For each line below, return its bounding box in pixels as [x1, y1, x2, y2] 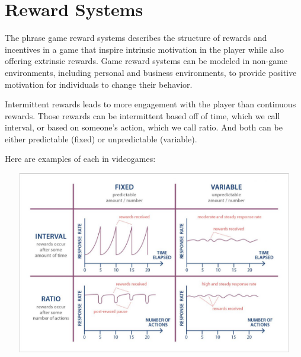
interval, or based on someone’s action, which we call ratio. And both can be [5, 121, 283, 133]
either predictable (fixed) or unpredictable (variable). [5, 132, 197, 145]
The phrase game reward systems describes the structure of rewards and [5, 31, 267, 44]
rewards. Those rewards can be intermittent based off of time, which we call [5, 109, 280, 122]
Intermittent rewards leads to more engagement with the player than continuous [5, 98, 296, 110]
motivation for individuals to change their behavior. [5, 78, 193, 90]
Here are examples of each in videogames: [5, 152, 156, 165]
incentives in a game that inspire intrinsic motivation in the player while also [5, 43, 284, 55]
